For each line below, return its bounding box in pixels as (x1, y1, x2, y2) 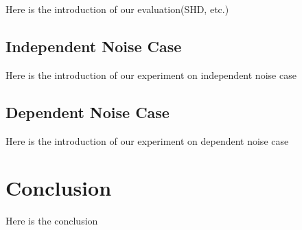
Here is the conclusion (5, 214, 98, 228)
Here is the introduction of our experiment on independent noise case (5, 67, 297, 82)
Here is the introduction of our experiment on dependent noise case (5, 133, 289, 148)
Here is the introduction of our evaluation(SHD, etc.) (5, 2, 229, 16)
